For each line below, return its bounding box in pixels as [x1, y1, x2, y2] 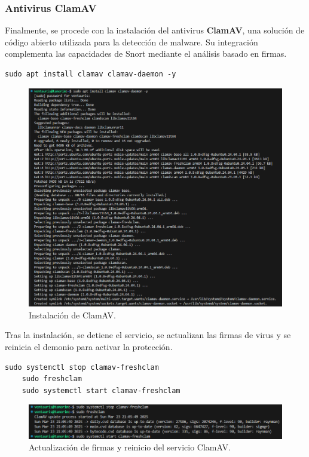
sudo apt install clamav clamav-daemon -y [5, 70, 176, 78]
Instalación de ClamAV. [29, 308, 116, 321]
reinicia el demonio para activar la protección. [5, 341, 173, 353]
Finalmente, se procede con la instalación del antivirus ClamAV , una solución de [5, 24, 305, 36]
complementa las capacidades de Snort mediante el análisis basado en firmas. [5, 47, 287, 60]
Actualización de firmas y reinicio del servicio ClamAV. [29, 441, 231, 453]
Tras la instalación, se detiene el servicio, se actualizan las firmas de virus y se [5, 329, 291, 341]
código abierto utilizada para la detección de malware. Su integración [5, 35, 258, 48]
